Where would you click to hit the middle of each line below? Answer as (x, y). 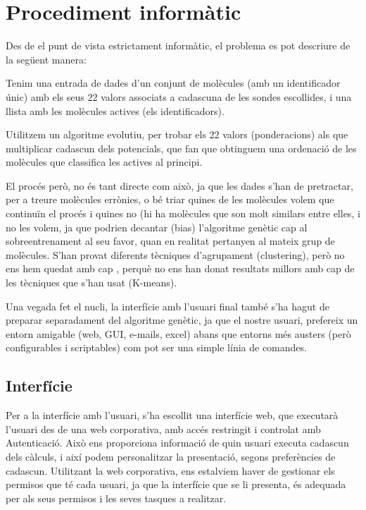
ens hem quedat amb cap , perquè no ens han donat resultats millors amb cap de (180, 268)
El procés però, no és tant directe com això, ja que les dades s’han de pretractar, (179, 185)
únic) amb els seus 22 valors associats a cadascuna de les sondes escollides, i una (179, 96)
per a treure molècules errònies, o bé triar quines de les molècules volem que (170, 199)
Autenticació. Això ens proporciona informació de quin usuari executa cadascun (177, 443)
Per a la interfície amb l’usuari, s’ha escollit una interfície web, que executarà (172, 415)
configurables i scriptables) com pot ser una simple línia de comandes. (156, 347)
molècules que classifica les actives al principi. (104, 162)
